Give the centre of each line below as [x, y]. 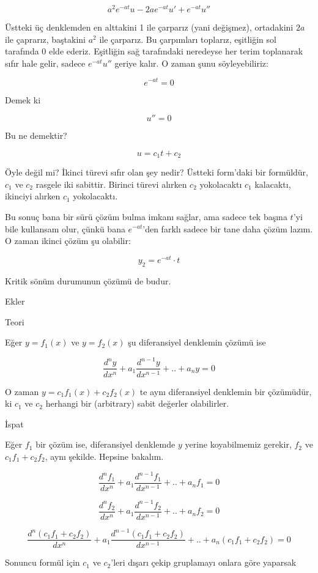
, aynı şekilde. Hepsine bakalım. [104, 456]
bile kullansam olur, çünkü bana [65, 228]
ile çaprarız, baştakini [46, 39]
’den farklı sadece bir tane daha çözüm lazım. [228, 228]
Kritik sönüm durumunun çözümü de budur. [88, 280]
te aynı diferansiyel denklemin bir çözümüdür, [226, 391]
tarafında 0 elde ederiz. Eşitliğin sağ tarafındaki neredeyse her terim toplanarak [154, 51]
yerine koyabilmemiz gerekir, [238, 444]
